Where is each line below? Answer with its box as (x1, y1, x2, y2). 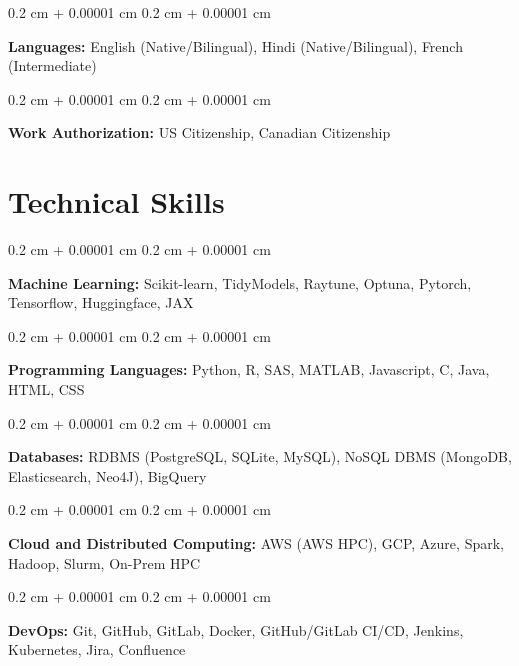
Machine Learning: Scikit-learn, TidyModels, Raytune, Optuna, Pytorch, (8, 272, 472, 293)
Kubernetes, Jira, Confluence (8, 639, 186, 660)
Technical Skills (8, 181, 225, 222)
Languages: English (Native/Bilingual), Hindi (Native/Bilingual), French (8, 35, 463, 56)
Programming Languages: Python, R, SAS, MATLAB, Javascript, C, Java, (8, 359, 490, 380)
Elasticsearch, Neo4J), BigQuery (8, 465, 207, 486)
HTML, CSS (8, 379, 85, 400)
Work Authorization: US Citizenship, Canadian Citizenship (8, 122, 391, 143)
